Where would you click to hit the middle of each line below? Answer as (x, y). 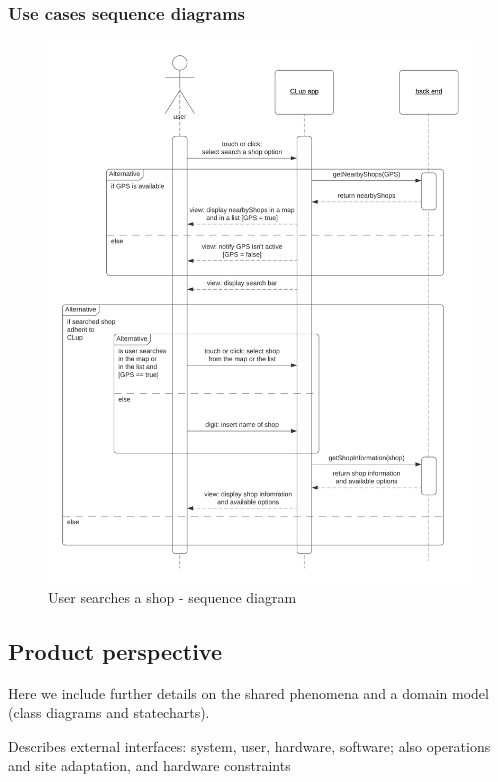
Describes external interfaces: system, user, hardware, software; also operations (249, 745)
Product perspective (115, 650)
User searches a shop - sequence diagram (172, 596)
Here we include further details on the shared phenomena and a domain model (248, 692)
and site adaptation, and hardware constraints (149, 765)
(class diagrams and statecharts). (109, 712)
